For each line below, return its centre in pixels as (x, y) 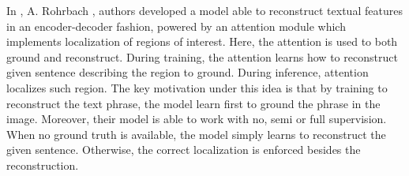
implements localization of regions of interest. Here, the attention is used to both (202, 41)
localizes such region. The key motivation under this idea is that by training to (197, 87)
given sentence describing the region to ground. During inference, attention (188, 72)
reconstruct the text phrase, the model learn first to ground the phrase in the (193, 103)
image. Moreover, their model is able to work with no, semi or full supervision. (197, 119)
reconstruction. (43, 165)
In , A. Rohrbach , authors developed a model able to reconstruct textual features (204, 10)
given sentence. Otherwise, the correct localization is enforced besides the (184, 150)
